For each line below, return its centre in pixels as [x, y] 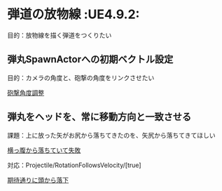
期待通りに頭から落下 [38, 180]
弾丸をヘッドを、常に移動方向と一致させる [99, 117]
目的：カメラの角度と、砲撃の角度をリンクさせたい [81, 77]
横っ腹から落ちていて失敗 [44, 150]
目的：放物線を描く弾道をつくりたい [60, 35]
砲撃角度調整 [26, 93]
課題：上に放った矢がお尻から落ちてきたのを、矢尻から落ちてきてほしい [111, 135]
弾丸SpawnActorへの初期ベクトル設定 [90, 59]
